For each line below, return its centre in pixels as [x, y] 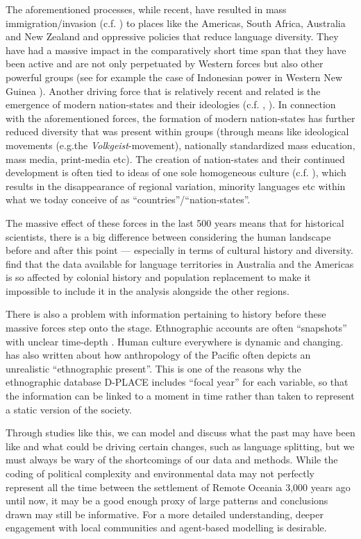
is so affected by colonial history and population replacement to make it [158, 277]
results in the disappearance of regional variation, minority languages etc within [176, 186]
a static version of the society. [69, 409]
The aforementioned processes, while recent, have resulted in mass [146, 9]
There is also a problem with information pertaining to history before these [166, 314]
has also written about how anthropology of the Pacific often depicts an [158, 355]
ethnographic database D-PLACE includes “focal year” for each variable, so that [177, 382]
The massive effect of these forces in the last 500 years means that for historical [175, 222]
